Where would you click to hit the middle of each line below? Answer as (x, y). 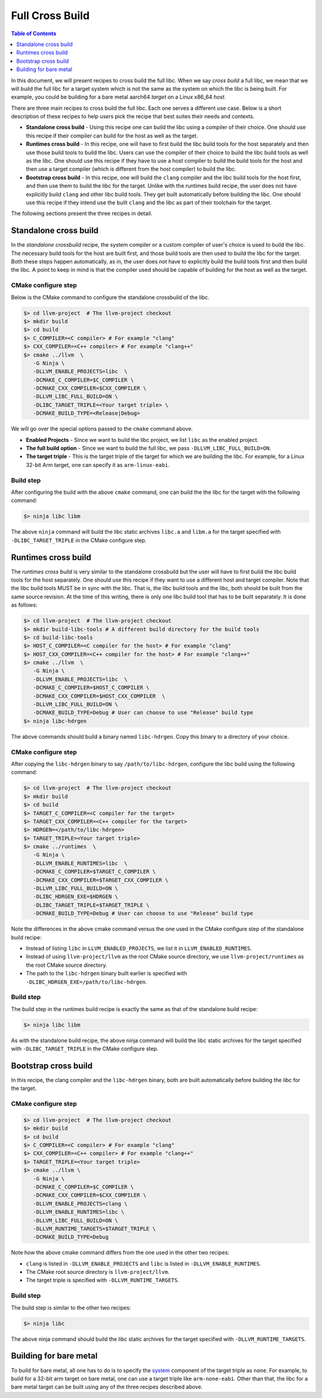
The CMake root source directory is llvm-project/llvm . (98, 1272)
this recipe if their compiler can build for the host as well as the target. (112, 136)
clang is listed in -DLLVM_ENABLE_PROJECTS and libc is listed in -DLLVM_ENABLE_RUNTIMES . (144, 1264)
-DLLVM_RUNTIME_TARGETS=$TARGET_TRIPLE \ (95, 1228)
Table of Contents (34, 33)
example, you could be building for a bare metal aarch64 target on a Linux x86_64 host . (118, 97)
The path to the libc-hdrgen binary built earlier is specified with (106, 973)
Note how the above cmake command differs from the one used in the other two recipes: (120, 1253)
